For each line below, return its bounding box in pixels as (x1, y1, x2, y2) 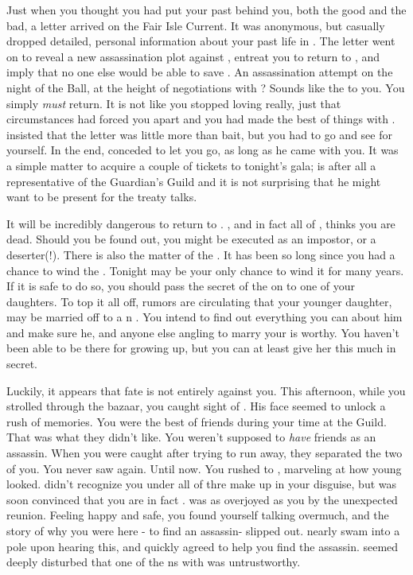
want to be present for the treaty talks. (6, 188, 197, 205)
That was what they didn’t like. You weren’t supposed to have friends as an (6, 429, 376, 445)
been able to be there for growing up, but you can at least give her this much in (6, 340, 396, 356)
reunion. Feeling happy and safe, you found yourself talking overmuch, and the (6, 507, 389, 523)
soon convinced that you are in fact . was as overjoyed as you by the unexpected (6, 491, 398, 507)
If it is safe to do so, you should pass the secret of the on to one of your (6, 278, 356, 294)
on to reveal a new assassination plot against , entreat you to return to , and (6, 48, 380, 64)
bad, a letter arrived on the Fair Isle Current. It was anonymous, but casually (6, 17, 385, 33)
